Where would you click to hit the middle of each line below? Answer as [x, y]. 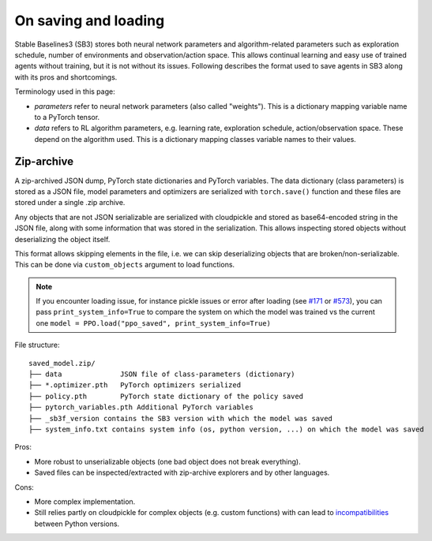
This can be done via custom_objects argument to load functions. [125, 265]
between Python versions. [77, 524]
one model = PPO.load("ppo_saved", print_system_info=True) [154, 323]
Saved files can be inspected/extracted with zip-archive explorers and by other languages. [182, 472]
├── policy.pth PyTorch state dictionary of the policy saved [166, 396]
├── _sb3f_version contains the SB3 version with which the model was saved [181, 418]
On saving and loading [90, 21]
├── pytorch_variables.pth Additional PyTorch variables [141, 407]
